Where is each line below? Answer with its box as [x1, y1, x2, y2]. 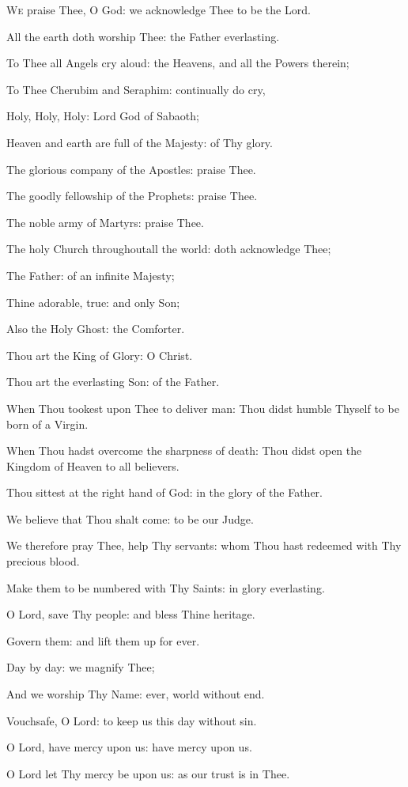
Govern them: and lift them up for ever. [6, 632, 200, 649]
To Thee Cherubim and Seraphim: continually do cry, [6, 81, 266, 97]
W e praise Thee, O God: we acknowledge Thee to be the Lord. [6, 2, 311, 17]
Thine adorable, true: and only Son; [6, 293, 180, 310]
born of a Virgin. [6, 415, 89, 432]
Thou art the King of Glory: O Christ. [6, 346, 193, 363]
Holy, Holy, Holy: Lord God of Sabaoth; [6, 108, 199, 124]
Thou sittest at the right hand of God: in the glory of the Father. [6, 484, 323, 501]
